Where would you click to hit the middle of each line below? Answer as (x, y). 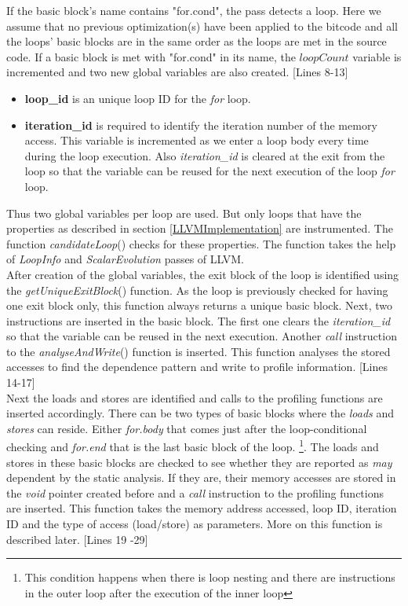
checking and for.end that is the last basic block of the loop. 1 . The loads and (193, 446)
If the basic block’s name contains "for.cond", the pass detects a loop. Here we (194, 10)
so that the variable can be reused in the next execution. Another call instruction (202, 336)
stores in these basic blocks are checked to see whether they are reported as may (199, 462)
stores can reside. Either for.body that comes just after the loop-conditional (187, 428)
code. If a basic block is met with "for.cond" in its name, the (151, 56)
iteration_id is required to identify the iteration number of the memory (201, 125)
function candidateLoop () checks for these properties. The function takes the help (201, 243)
